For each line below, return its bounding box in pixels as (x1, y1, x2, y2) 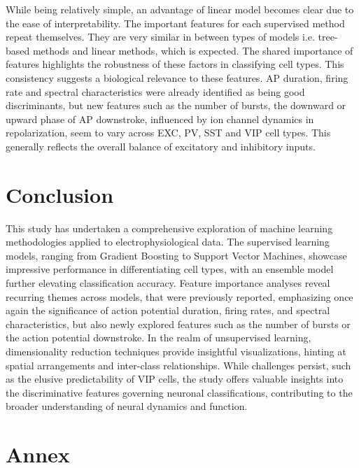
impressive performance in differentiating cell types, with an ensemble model (6, 262, 334, 276)
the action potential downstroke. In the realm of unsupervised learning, (6, 330, 311, 345)
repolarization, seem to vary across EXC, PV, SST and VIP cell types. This (6, 125, 331, 140)
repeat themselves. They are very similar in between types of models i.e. (6, 29, 315, 44)
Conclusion (6, 180, 114, 208)
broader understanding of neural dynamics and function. (6, 399, 248, 413)
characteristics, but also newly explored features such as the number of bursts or (6, 316, 351, 331)
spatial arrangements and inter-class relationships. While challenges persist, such (6, 357, 351, 372)
